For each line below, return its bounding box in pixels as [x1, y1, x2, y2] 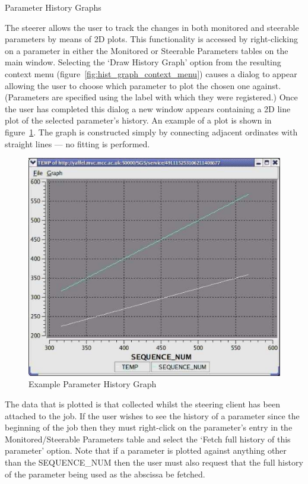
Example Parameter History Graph [28, 378, 157, 390]
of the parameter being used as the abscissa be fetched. [5, 467, 205, 480]
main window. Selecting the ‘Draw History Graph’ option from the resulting [5, 56, 281, 68]
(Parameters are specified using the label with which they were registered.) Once [5, 91, 298, 103]
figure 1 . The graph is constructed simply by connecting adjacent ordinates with [5, 125, 298, 138]
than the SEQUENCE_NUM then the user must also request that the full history [5, 455, 303, 468]
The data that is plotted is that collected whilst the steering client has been [5, 397, 280, 410]
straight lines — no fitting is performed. [5, 137, 150, 150]
